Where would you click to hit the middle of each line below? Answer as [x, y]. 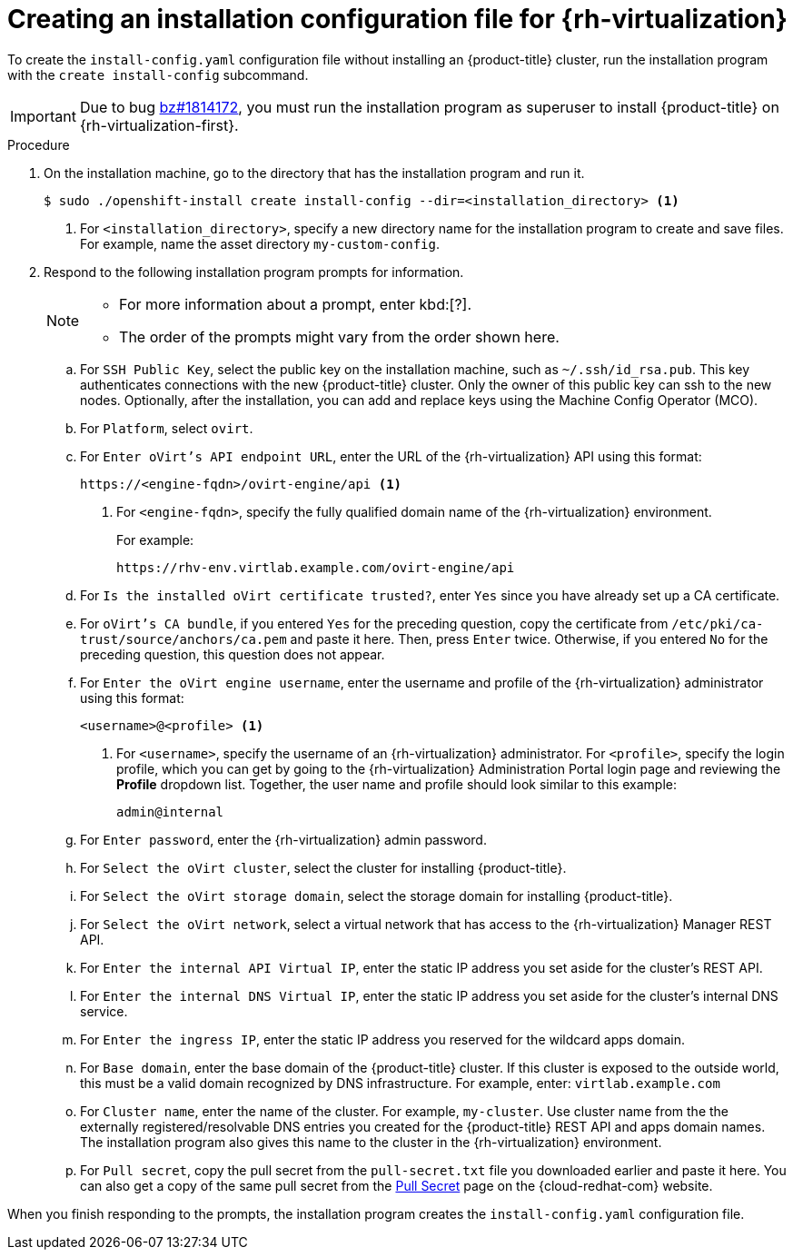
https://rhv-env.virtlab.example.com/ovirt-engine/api [316, 567]
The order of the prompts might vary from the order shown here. [339, 337]
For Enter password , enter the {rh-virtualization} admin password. [283, 839]
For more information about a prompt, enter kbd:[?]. [296, 304]
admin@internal [170, 812]
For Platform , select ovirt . [167, 428]
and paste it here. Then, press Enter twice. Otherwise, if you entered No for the [529, 638]
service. [104, 1011]
